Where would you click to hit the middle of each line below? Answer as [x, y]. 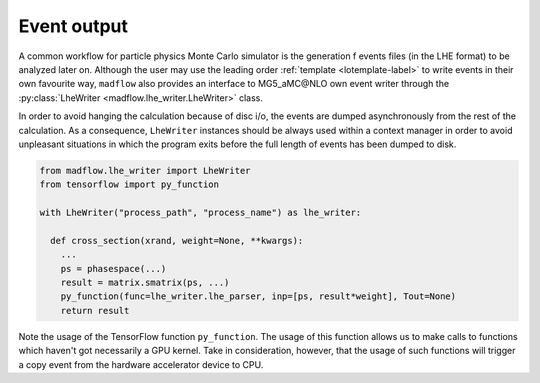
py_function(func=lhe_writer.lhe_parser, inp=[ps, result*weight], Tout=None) [258, 296]
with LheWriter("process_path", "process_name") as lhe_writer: [200, 213]
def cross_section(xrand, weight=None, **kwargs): [177, 240]
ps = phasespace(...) [113, 268]
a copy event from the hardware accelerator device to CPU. [141, 364]
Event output [73, 26]
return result [95, 310]
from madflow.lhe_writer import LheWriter [145, 170]
